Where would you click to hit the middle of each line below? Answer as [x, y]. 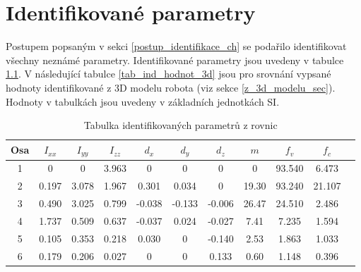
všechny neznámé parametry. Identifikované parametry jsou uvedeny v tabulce [175, 60]
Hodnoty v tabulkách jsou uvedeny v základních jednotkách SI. [143, 101]
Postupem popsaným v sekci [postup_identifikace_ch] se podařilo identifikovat [176, 46]
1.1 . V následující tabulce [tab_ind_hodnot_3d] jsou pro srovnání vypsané [168, 74]
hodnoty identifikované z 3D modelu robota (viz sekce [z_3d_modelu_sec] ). [171, 87]
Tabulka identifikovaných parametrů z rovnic [180, 125]
